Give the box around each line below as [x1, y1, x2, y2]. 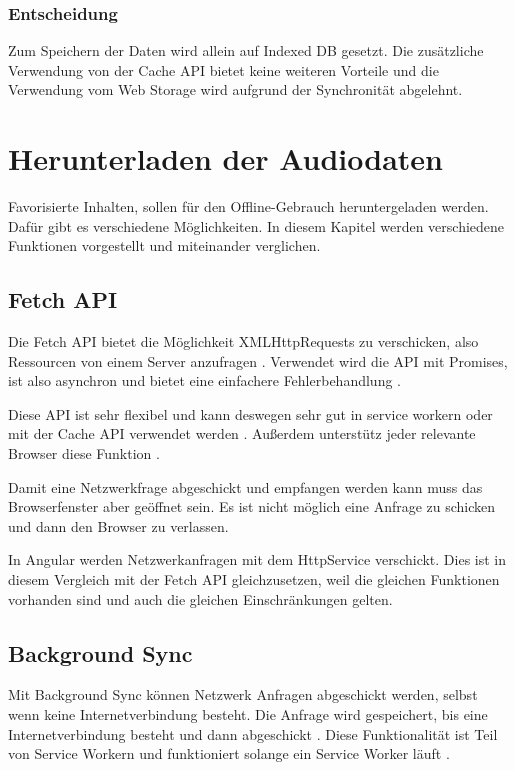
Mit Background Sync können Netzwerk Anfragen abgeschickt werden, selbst [8, 684, 478, 705]
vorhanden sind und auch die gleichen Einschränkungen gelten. [8, 588, 393, 609]
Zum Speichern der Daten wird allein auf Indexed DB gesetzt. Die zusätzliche [8, 40, 484, 61]
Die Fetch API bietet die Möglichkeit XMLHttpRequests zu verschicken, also [8, 331, 479, 352]
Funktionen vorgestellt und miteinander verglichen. [8, 235, 321, 256]
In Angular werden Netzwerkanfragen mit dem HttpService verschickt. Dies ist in [8, 549, 507, 570]
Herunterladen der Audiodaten [8, 138, 444, 179]
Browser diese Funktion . [8, 443, 160, 464]
